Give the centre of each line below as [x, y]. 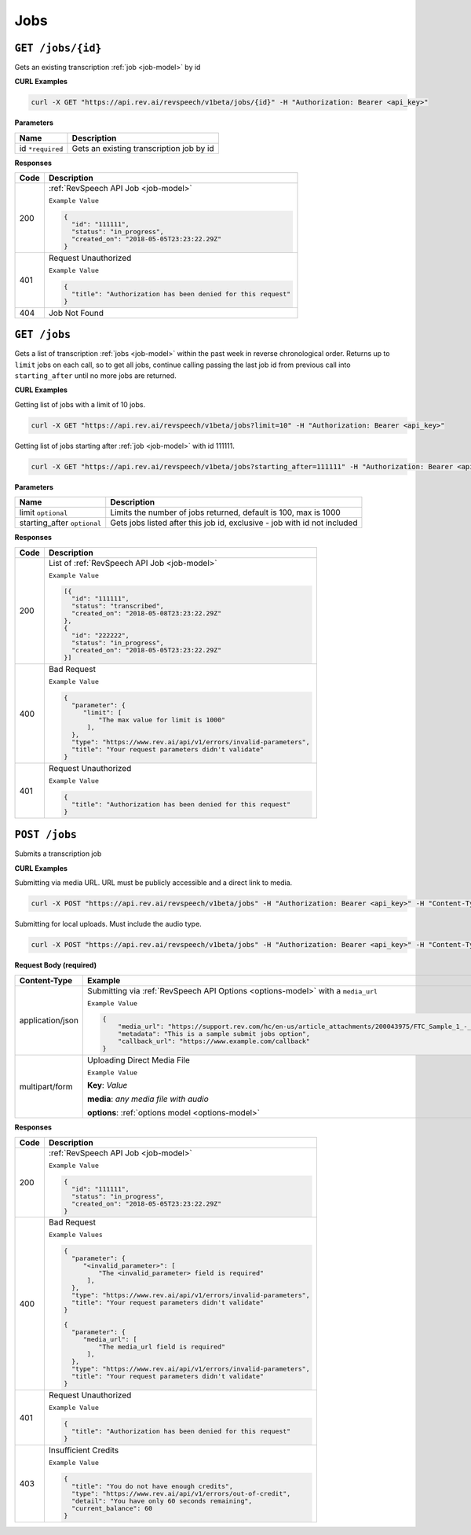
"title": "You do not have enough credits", [152, 1486]
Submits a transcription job [58, 854]
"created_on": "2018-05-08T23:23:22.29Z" [147, 613]
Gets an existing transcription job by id [143, 148]
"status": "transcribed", [118, 606]
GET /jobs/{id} [58, 48]
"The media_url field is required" [162, 1347]
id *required [41, 148]
